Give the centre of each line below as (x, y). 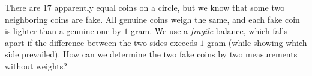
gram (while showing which (257, 42)
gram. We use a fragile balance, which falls (209, 31)
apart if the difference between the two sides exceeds (101, 42)
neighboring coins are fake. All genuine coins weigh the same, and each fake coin (152, 19)
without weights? (36, 66)
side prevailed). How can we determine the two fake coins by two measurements (151, 54)
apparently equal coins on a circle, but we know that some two (169, 7)
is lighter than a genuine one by (63, 31)
